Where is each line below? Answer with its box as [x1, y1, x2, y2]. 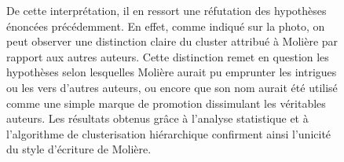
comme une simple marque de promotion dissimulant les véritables [6, 94, 326, 111]
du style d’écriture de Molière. [6, 141, 152, 157]
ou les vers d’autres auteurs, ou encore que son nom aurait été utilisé [6, 79, 338, 95]
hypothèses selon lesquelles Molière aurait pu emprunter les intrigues [6, 64, 337, 80]
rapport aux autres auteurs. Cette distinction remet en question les [6, 48, 329, 64]
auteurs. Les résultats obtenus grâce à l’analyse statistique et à [6, 110, 309, 127]
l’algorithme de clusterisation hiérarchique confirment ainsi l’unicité [6, 125, 331, 142]
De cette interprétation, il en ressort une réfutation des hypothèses [6, 2, 327, 18]
